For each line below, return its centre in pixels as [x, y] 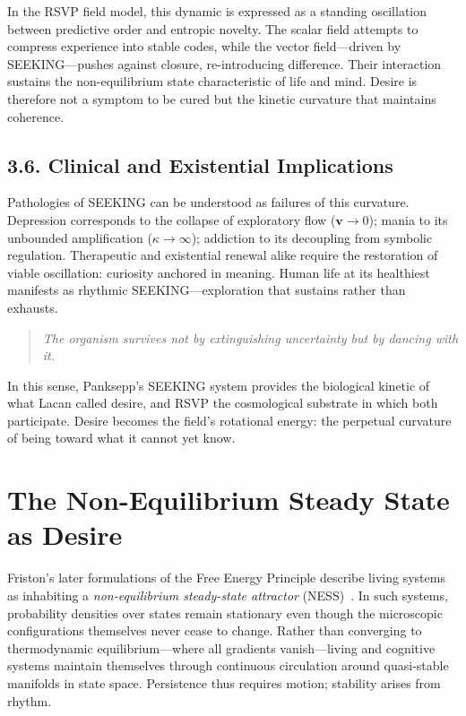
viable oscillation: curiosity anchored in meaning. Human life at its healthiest [219, 272]
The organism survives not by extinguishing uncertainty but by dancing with [250, 337]
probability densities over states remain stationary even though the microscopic [225, 612]
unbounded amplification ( [80, 237]
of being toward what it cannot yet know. [121, 438]
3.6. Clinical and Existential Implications [200, 164]
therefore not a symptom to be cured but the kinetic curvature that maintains [222, 98]
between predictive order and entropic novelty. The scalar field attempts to [213, 28]
